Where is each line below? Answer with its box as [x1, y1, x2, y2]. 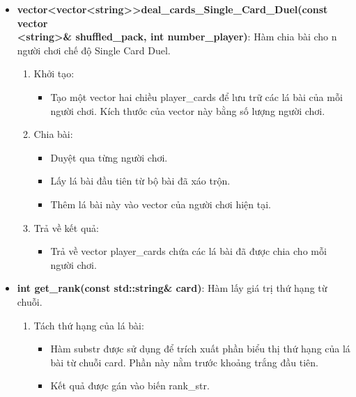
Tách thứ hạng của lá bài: [33, 318, 144, 332]
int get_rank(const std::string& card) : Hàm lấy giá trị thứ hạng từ [17, 281, 327, 295]
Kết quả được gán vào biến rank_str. [50, 378, 210, 393]
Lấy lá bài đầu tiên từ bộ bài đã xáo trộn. [50, 173, 231, 188]
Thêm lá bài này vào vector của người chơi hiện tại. [50, 196, 271, 211]
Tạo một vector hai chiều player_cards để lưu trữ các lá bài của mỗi [50, 89, 343, 104]
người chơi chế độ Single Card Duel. [17, 42, 171, 57]
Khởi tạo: [33, 66, 75, 81]
